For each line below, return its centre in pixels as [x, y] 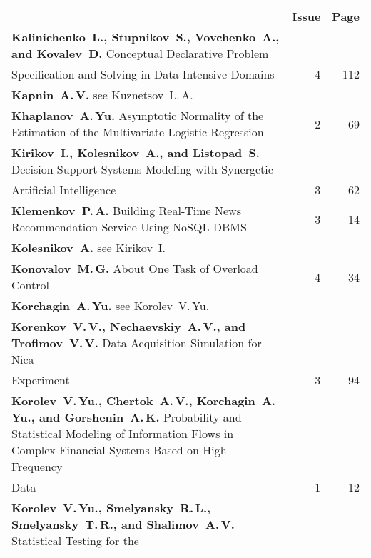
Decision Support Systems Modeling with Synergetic [142, 169]
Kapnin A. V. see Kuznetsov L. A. [102, 95]
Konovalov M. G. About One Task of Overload [135, 268]
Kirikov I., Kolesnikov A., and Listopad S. [136, 153]
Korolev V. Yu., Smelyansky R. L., [111, 508]
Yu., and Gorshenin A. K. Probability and [127, 417]
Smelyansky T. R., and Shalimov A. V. [123, 524]
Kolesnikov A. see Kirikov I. [89, 248]
